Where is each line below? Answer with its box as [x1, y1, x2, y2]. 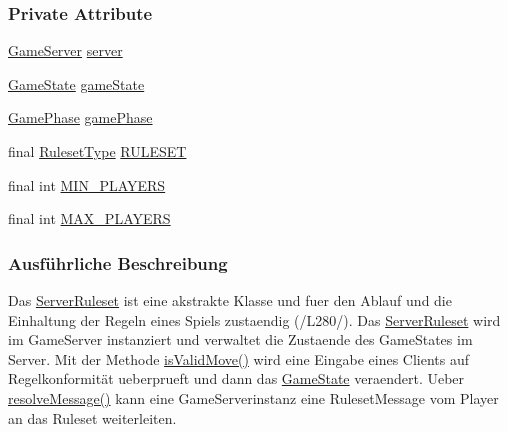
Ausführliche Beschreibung [8, 250, 228, 275]
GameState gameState [8, 73, 145, 94]
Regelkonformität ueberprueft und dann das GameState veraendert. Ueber [8, 368, 465, 389]
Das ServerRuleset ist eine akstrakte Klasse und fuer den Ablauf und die [8, 290, 452, 310]
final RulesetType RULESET [8, 141, 187, 161]
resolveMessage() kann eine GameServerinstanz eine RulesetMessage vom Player [8, 387, 499, 408]
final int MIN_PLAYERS [8, 174, 166, 195]
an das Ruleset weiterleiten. [8, 407, 177, 428]
